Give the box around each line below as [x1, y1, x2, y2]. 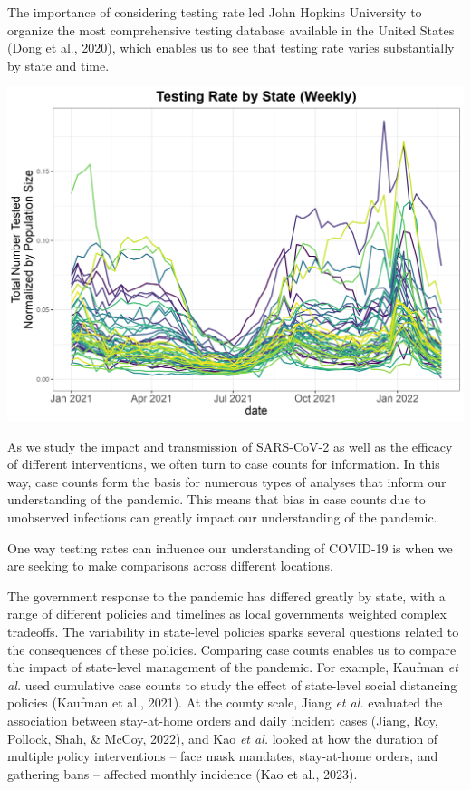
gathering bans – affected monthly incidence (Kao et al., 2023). [7, 764, 358, 783]
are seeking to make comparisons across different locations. [7, 556, 333, 575]
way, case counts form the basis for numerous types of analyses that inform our [7, 472, 447, 491]
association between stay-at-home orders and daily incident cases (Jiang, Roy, [7, 710, 438, 729]
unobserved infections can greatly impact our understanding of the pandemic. [7, 508, 437, 526]
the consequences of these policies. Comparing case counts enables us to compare [7, 639, 457, 658]
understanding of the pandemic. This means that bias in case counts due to [7, 490, 426, 509]
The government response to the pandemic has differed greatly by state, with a [7, 586, 446, 605]
